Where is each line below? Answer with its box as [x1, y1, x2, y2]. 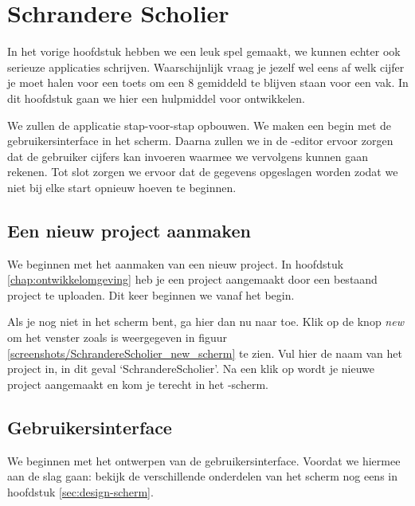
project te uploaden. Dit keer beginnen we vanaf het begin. [7, 286, 295, 303]
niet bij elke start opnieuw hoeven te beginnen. [7, 178, 237, 195]
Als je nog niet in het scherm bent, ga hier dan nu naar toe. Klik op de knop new [7, 313, 404, 330]
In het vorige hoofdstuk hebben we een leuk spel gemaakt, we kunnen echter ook [7, 43, 401, 60]
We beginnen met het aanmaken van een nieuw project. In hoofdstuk [7, 255, 344, 272]
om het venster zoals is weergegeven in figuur [7, 329, 228, 346]
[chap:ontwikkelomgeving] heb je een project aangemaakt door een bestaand [7, 271, 378, 288]
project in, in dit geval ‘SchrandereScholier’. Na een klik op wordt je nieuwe [7, 360, 375, 377]
